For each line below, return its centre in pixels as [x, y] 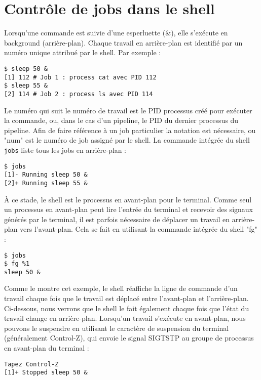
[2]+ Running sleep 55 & [46, 183]
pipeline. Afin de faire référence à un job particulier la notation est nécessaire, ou [130, 130]
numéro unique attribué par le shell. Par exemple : [83, 52]
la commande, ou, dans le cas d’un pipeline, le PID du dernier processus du [121, 120]
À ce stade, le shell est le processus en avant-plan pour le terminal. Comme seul [128, 199]
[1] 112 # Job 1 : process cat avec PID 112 [80, 77]
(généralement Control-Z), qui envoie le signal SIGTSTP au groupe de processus [129, 338]
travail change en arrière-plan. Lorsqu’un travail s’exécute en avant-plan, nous [125, 318]
